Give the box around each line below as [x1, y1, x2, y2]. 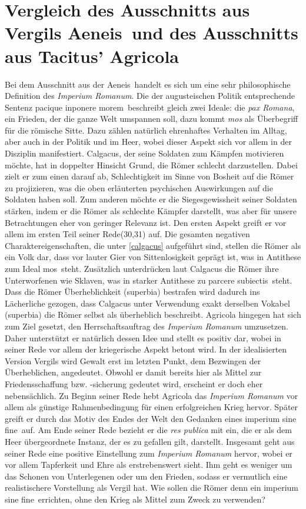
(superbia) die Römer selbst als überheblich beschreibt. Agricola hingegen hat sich [5, 308, 301, 321]
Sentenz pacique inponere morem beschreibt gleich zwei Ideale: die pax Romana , [5, 101, 295, 113]
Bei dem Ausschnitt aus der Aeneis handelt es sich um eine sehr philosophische [5, 78, 291, 90]
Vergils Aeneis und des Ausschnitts [5, 21, 298, 45]
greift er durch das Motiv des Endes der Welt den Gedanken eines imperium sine [5, 412, 297, 424]
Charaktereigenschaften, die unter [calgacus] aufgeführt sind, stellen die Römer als [5, 239, 301, 251]
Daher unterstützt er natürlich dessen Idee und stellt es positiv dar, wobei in [5, 331, 281, 344]
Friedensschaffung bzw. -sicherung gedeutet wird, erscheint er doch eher [5, 377, 263, 390]
